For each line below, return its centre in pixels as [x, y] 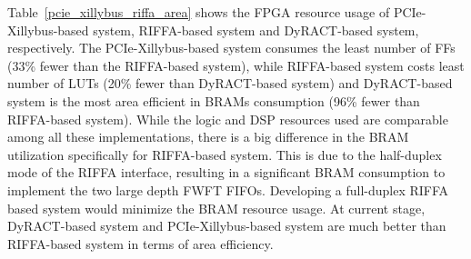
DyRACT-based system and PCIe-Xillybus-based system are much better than [227, 226]
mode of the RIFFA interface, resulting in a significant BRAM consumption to [226, 172]
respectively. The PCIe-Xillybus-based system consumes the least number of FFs [231, 48]
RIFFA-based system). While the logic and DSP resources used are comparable [228, 119]
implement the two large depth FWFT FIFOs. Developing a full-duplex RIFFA [228, 189]
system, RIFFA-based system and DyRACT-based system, [256, 30]
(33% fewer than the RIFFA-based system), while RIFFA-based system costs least [236, 65]
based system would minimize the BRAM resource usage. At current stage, [216, 208]
